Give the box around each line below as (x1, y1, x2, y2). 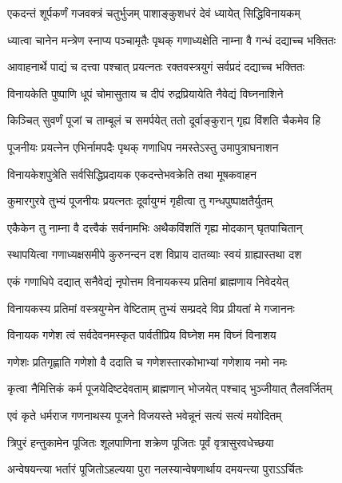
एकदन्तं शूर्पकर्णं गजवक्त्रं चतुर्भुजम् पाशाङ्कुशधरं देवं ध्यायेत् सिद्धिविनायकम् (7, 5, 300, 21)
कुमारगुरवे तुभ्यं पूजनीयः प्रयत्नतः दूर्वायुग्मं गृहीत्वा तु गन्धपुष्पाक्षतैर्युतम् (7, 192, 273, 209)
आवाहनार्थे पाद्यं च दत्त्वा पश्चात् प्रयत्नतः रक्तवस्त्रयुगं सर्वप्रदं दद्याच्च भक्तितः (7, 58, 305, 75)
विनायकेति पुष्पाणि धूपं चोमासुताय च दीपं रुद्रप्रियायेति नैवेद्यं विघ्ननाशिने (7, 85, 284, 101)
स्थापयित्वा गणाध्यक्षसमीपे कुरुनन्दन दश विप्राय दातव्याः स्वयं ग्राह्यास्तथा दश (7, 246, 302, 263)
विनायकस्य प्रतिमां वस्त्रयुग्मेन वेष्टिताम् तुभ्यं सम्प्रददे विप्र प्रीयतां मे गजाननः (7, 299, 295, 316)
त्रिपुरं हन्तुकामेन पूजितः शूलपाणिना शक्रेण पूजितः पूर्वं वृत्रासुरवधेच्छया (7, 434, 274, 450)
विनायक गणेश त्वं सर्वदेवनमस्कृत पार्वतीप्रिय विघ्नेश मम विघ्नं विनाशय (7, 327, 276, 343)
